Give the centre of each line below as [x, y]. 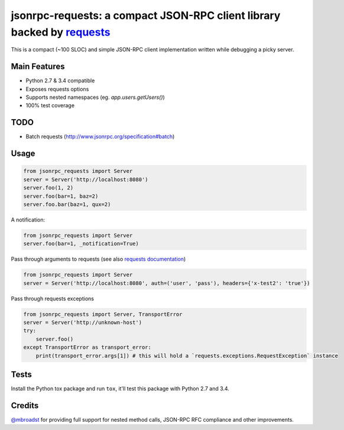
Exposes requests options [57, 89]
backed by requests [61, 32]
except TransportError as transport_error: [87, 347]
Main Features [38, 67]
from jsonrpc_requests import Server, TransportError [103, 314]
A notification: [28, 220]
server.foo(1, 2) [48, 188]
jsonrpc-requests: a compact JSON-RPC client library [146, 15]
